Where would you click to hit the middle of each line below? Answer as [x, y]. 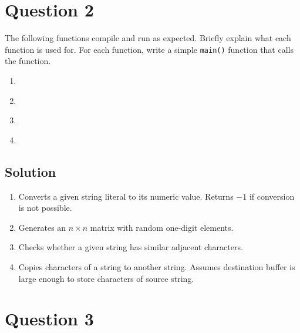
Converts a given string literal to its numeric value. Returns [126, 196]
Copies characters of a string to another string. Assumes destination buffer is [157, 266]
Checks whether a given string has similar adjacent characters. [131, 247]
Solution [31, 171]
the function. [28, 61]
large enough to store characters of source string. [106, 278]
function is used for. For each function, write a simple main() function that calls [149, 49]
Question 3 [49, 319]
